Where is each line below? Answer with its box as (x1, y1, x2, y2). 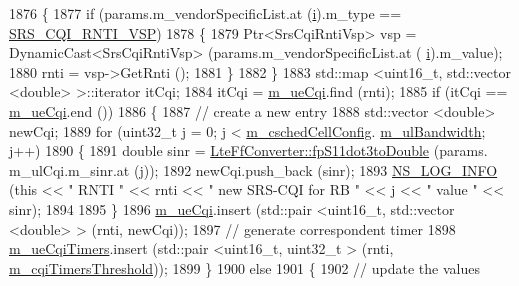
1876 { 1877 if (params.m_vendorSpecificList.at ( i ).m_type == (9, 3, 402, 23)
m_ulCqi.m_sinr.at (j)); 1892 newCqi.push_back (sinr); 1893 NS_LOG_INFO (9, 159, 498, 180)
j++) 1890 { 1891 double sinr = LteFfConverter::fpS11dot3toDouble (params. (9, 140, 488, 161)
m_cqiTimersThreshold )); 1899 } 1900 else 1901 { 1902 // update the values (9, 257, 480, 278)
